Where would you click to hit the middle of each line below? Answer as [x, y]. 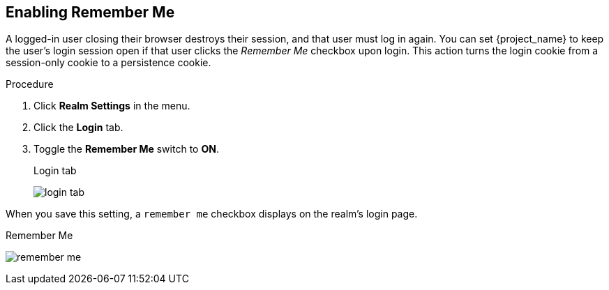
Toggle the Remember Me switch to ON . [126, 149]
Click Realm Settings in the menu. [112, 106]
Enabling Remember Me [90, 12]
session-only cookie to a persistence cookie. [108, 63]
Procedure [30, 84]
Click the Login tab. [78, 128]
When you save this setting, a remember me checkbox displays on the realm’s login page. [212, 214]
